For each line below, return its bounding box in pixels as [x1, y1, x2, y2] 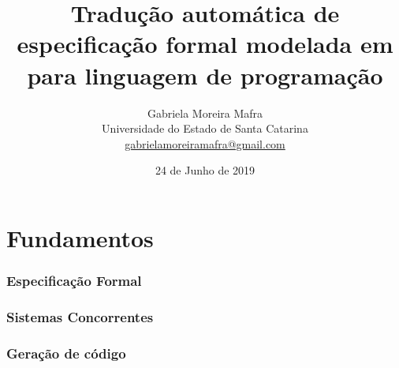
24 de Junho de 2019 [155, 162, 255, 178]
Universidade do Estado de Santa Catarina [102, 120, 308, 137]
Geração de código [6, 343, 126, 362]
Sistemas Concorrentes [6, 306, 154, 326]
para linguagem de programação [27, 58, 383, 91]
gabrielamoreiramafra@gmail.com [125, 135, 285, 152]
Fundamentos [6, 221, 154, 253]
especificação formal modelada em [17, 28, 393, 60]
